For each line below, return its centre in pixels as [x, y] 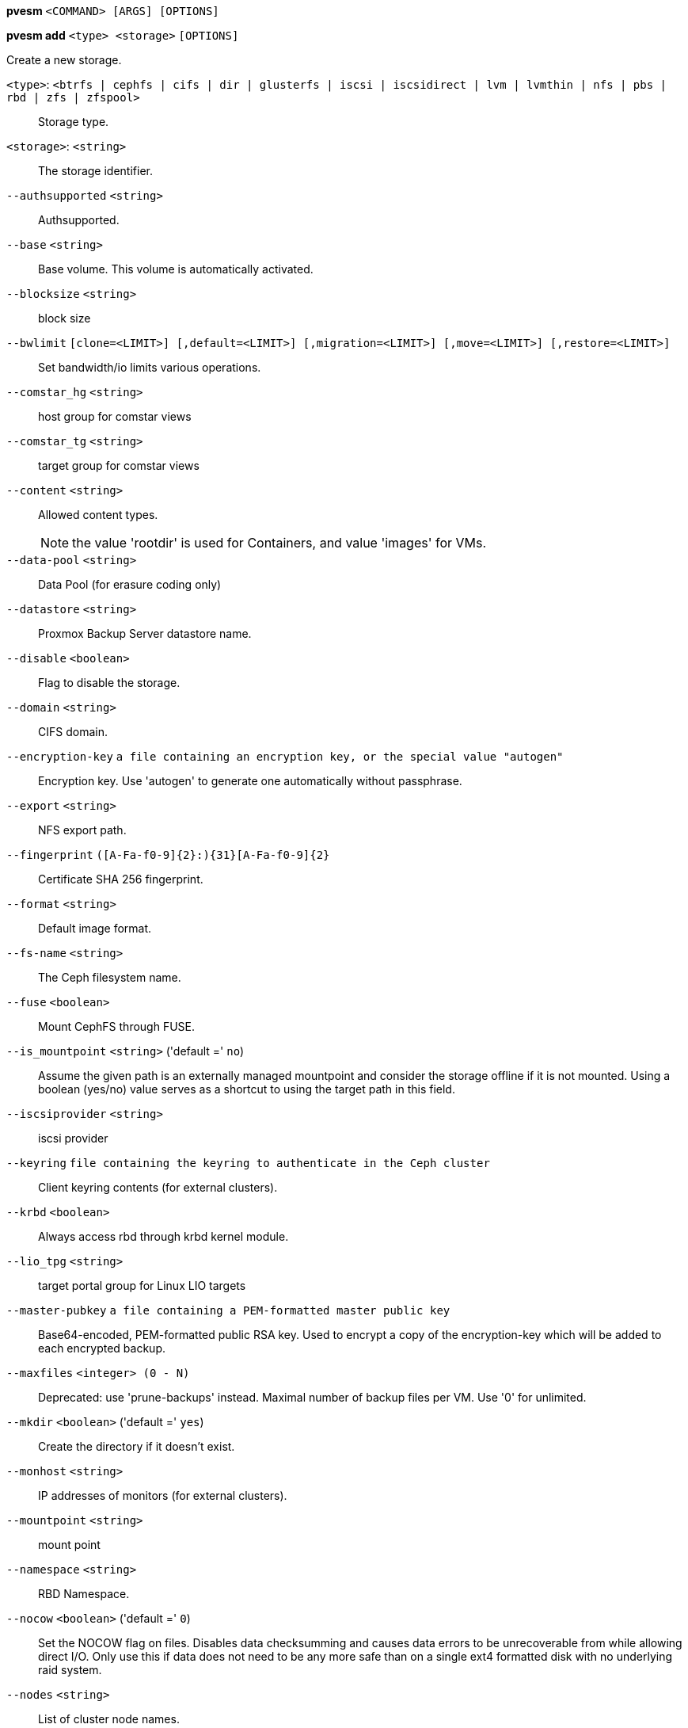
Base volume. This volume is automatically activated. [176, 269]
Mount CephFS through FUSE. [117, 1026]
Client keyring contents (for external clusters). [158, 1187]
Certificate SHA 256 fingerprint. [121, 879]
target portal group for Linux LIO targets [142, 1286]
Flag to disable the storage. [109, 683]
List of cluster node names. [109, 1719]
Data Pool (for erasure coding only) [130, 584]
